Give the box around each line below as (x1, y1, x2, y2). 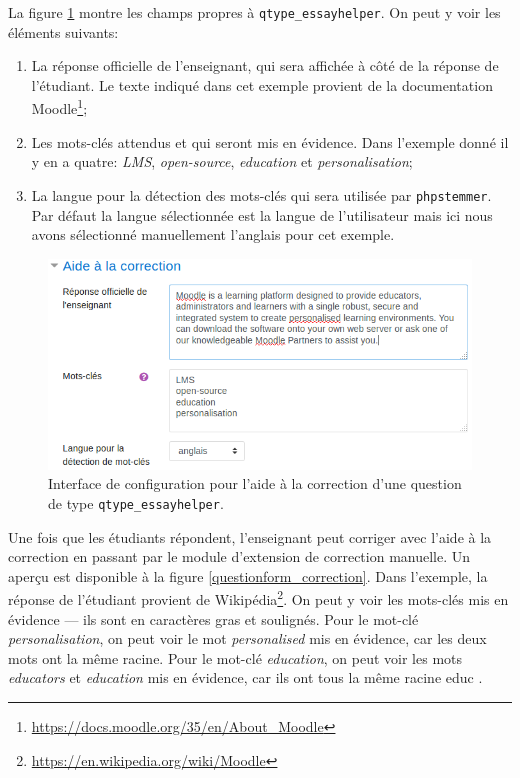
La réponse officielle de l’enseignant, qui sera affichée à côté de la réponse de (31, 55, 499, 76)
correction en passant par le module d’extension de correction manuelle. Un (8, 546, 471, 567)
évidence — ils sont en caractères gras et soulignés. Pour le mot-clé (8, 608, 419, 629)
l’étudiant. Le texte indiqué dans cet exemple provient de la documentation (31, 74, 493, 95)
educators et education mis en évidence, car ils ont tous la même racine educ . (8, 667, 483, 688)
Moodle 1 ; (31, 95, 88, 119)
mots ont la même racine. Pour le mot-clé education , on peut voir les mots (8, 647, 463, 668)
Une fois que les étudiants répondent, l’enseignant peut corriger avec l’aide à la (8, 526, 492, 547)
